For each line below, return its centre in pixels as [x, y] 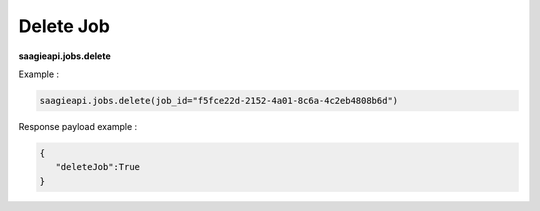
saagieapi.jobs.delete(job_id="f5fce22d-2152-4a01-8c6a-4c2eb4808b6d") [219, 100]
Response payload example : [78, 126]
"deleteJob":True [97, 167]
